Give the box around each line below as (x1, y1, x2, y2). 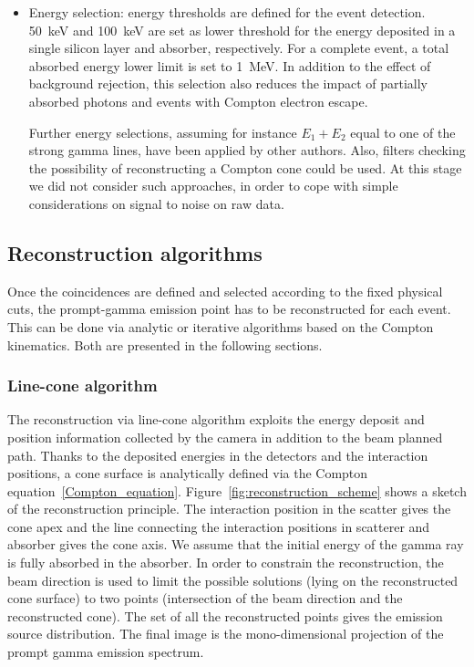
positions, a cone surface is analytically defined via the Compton (7, 464, 368, 483)
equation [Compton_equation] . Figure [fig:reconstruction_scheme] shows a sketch (7, 481, 467, 500)
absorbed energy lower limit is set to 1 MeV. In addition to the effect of (28, 56, 431, 75)
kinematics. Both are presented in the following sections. (7, 335, 323, 354)
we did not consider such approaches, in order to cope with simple (28, 176, 398, 195)
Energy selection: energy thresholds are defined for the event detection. (28, 3, 426, 21)
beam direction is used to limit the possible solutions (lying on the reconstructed (7, 570, 459, 589)
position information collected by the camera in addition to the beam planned (7, 427, 443, 446)
